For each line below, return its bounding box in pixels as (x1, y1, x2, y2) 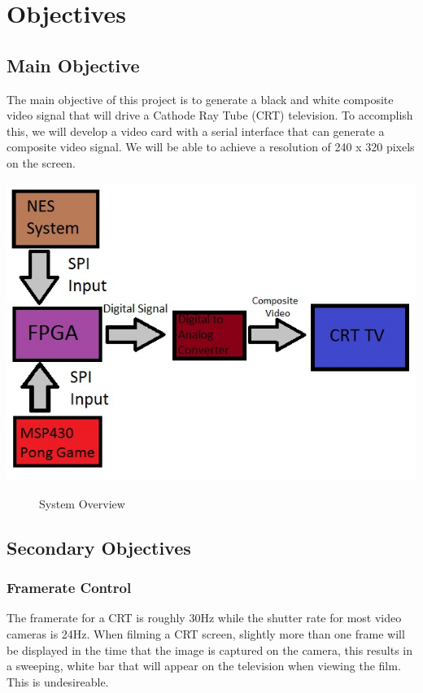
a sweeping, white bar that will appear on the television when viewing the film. (7, 657, 401, 674)
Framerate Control (7, 577, 132, 598)
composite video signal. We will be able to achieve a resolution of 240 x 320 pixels (7, 138, 415, 155)
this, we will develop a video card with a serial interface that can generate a (7, 122, 385, 139)
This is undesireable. (7, 673, 109, 690)
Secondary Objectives (7, 534, 191, 560)
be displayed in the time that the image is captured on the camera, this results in (7, 641, 413, 658)
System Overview (39, 495, 125, 512)
